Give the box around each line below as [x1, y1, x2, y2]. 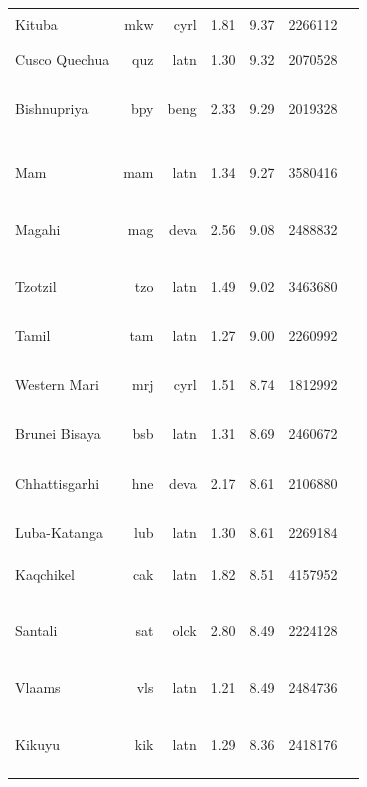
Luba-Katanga [15, 521, 104, 542]
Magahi [15, 218, 61, 239]
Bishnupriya [15, 97, 89, 118]
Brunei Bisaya [15, 423, 101, 444]
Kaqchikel [15, 563, 75, 584]
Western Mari [15, 374, 99, 395]
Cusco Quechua [15, 48, 110, 69]
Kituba [15, 14, 58, 35]
